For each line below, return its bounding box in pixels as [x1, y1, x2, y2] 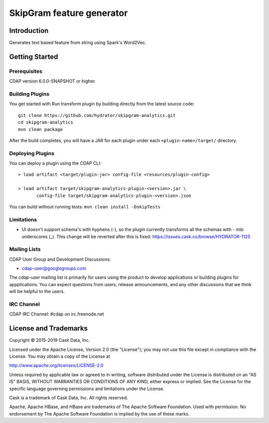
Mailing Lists [9, 246, 41, 253]
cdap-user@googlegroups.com [21, 265, 87, 271]
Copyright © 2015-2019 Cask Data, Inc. [9, 337, 90, 343]
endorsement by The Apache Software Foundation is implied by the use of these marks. [9, 411, 190, 417]
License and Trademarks [9, 324, 88, 333]
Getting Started [9, 52, 58, 61]
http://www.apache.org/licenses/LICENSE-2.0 [9, 362, 104, 368]
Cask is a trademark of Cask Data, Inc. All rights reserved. [9, 395, 128, 401]
